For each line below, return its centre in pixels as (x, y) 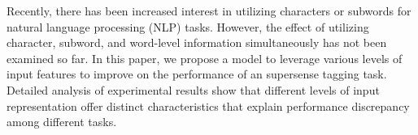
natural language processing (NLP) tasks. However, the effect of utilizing (188, 26)
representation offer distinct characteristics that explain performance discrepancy (208, 105)
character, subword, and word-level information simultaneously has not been (197, 42)
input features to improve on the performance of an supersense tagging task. (197, 74)
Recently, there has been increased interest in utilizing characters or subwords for (209, 11)
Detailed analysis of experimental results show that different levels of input (193, 89)
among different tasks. (62, 122)
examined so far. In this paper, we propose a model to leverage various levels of (205, 58)
